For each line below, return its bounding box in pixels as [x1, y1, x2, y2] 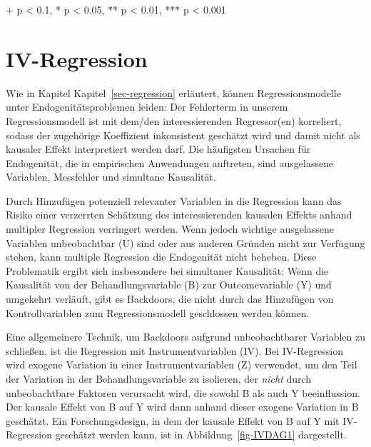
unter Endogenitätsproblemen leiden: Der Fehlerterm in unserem [6, 99, 288, 114]
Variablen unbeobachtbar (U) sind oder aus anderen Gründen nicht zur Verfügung [6, 235, 365, 250]
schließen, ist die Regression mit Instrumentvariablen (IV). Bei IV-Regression [6, 343, 343, 358]
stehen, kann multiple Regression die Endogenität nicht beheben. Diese [6, 249, 317, 264]
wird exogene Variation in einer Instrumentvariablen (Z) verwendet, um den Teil [6, 357, 357, 372]
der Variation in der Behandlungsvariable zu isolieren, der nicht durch [6, 371, 312, 386]
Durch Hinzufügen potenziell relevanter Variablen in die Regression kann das [6, 193, 342, 208]
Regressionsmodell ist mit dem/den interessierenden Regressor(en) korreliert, [6, 113, 342, 128]
